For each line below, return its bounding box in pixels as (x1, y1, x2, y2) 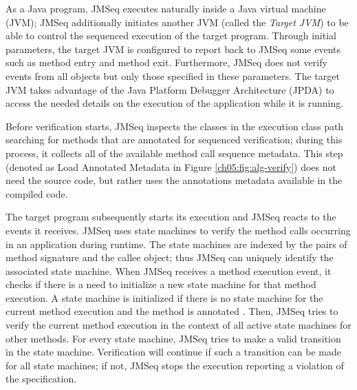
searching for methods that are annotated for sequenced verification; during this (6, 132, 343, 147)
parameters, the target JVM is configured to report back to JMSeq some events (6, 41, 341, 56)
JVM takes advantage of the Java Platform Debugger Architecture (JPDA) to (6, 82, 334, 96)
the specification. (6, 371, 77, 386)
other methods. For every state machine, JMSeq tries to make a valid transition (6, 331, 341, 345)
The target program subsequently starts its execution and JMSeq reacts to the (6, 209, 336, 224)
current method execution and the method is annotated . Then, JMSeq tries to (6, 304, 338, 318)
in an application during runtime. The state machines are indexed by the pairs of (6, 236, 347, 251)
